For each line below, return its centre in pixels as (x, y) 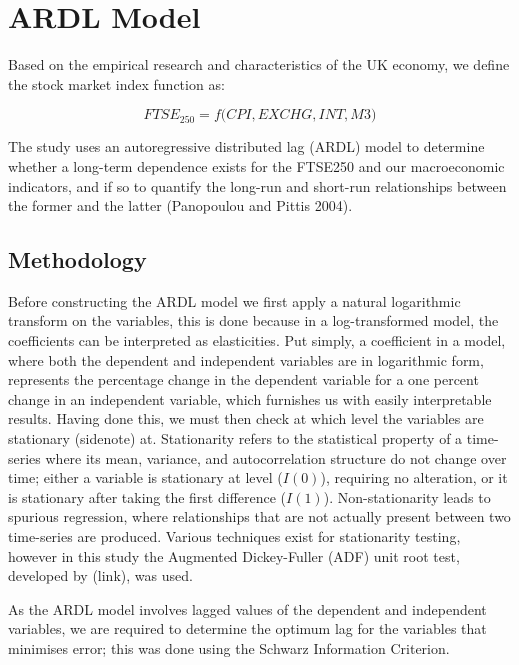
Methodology (77, 259)
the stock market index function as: (116, 83)
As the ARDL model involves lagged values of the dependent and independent (247, 608)
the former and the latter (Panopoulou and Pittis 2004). (180, 205)
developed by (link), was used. (100, 575)
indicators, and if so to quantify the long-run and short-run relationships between (257, 185)
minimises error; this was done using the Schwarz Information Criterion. (229, 647)
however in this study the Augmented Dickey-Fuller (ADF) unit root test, (234, 555)
